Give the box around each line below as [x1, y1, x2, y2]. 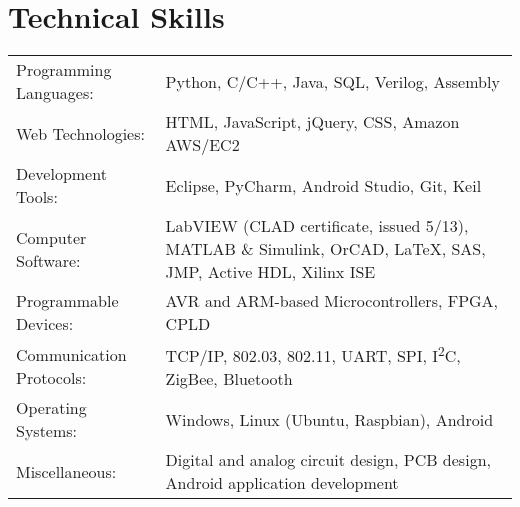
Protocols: [16, 365, 87, 389]
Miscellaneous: [16, 459, 117, 483]
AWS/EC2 [165, 133, 240, 157]
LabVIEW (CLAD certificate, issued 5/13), [165, 214, 469, 238]
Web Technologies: [16, 121, 145, 145]
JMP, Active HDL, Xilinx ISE [165, 260, 376, 284]
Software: [16, 248, 81, 272]
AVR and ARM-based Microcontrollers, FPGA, [165, 289, 499, 313]
